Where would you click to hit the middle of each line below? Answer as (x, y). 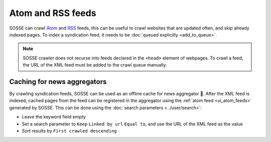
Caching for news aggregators (58, 82)
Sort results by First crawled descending (70, 130)
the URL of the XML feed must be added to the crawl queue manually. (95, 65)
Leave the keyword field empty (54, 117)
